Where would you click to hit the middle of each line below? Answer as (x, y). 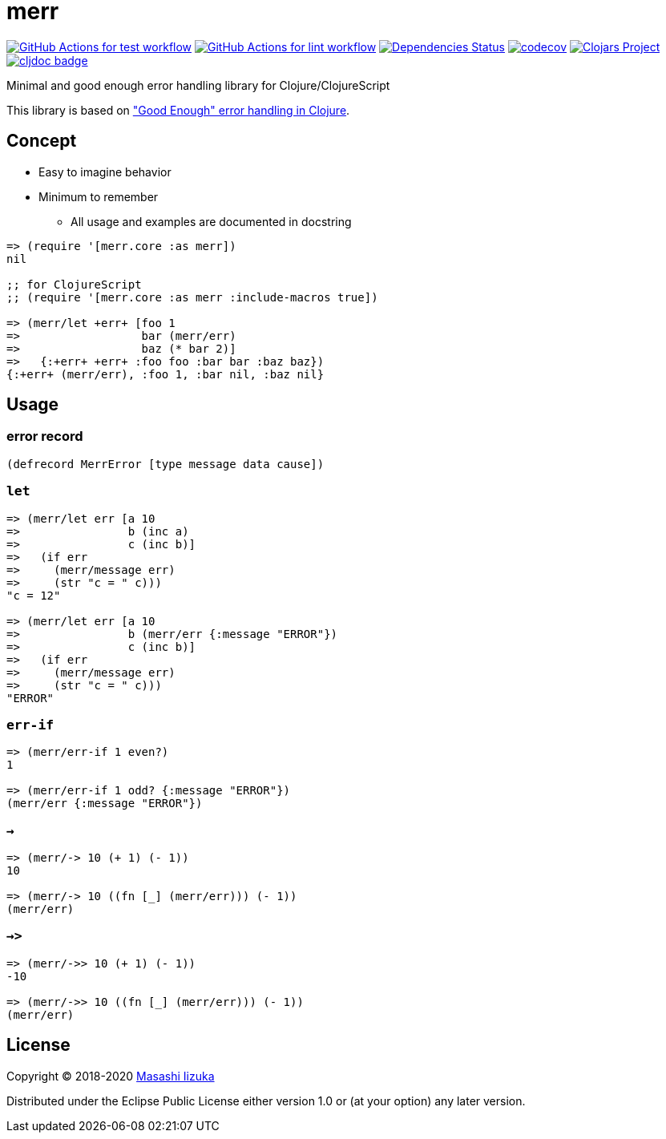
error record (45, 436)
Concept (42, 141)
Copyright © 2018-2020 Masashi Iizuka (111, 1076)
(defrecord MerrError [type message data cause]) (165, 464)
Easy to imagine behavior (105, 172)
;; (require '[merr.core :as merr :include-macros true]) (192, 297)
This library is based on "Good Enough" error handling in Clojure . (178, 110)
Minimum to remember (99, 196)
